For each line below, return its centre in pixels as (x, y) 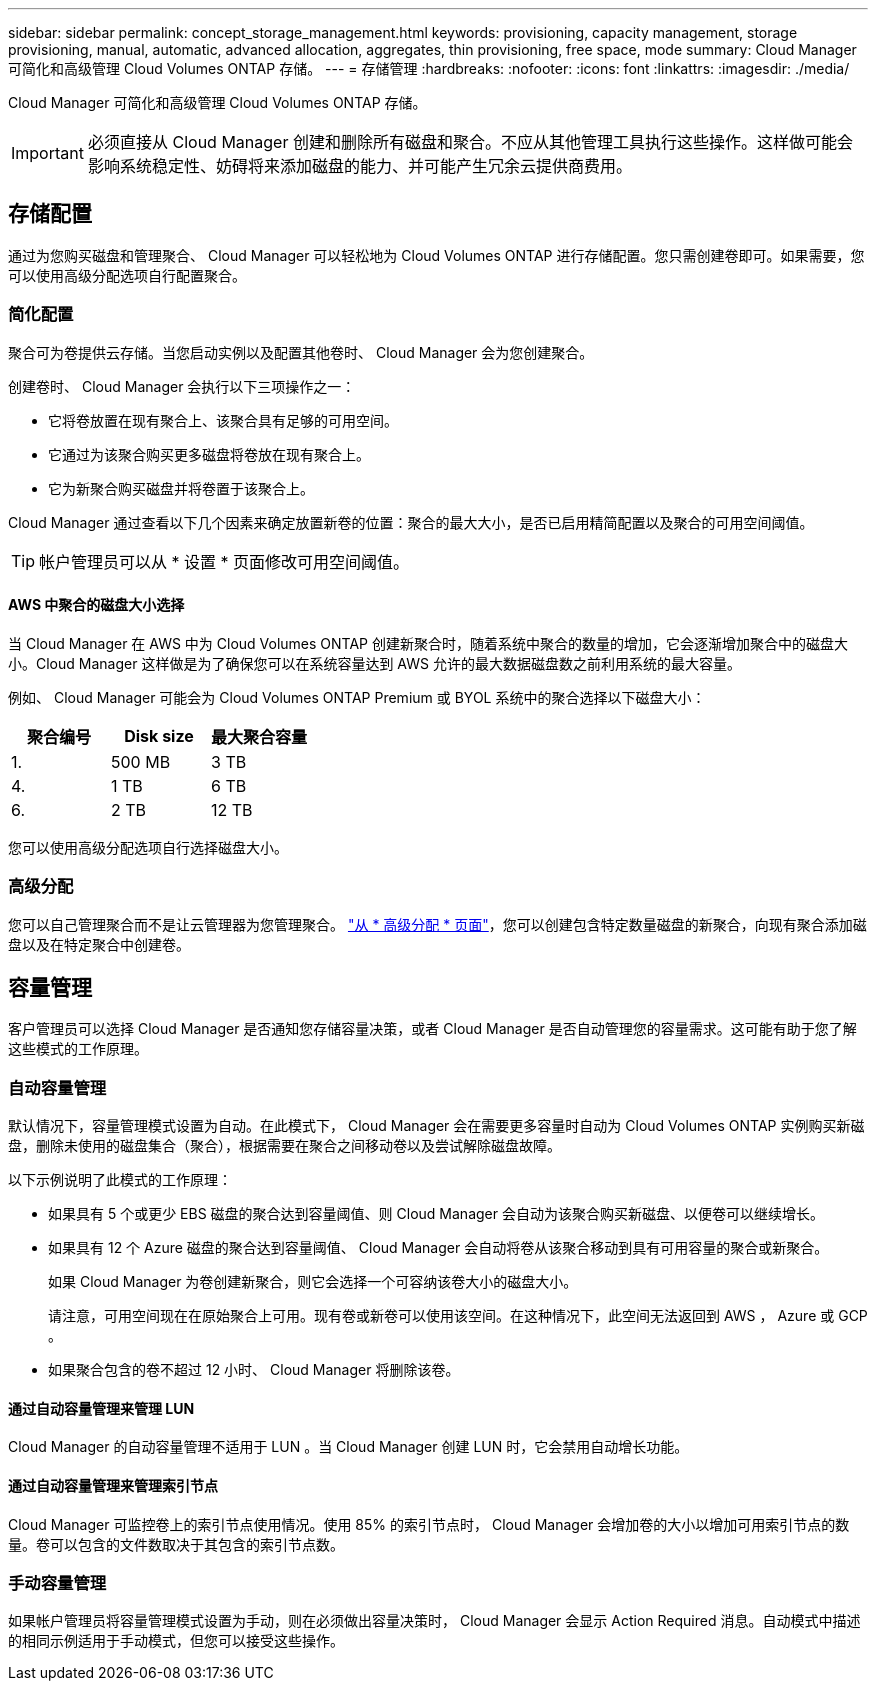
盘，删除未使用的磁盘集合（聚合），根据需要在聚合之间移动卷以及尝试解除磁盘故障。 (284, 1146)
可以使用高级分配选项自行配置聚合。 (127, 275)
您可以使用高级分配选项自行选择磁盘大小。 (148, 847)
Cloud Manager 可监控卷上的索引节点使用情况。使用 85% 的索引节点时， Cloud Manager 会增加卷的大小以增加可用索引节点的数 (429, 1524)
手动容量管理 (57, 1582)
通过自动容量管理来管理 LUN (101, 1408)
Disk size (159, 735)
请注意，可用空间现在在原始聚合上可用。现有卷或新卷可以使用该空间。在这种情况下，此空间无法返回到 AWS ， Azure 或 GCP (458, 1316)
